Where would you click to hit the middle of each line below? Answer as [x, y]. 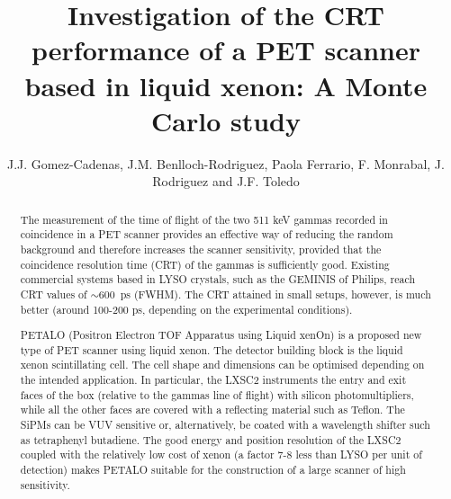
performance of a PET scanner [226, 50]
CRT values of [54, 294]
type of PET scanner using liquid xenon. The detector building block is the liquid [212, 349]
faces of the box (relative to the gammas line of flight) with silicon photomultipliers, [217, 394]
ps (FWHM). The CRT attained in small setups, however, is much [275, 294]
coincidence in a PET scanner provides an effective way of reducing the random [207, 234]
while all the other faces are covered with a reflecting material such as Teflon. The [212, 410]
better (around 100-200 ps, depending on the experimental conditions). [186, 309]
